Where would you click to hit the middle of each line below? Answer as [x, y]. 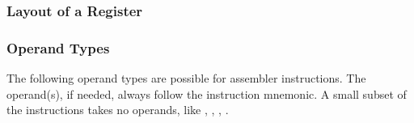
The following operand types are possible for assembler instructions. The [186, 78]
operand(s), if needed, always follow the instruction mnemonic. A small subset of [207, 93]
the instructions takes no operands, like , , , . [118, 110]
